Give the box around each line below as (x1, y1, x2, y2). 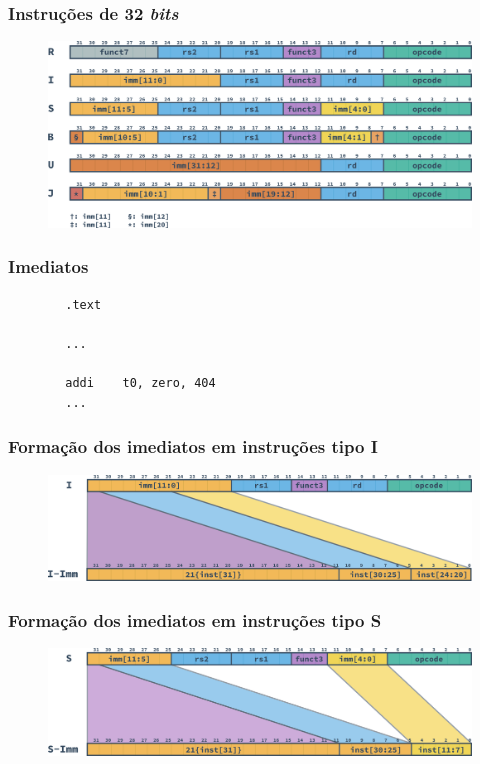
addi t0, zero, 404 (65, 376, 216, 391)
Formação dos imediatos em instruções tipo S (8, 607, 382, 632)
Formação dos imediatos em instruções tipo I (8, 434, 378, 459)
